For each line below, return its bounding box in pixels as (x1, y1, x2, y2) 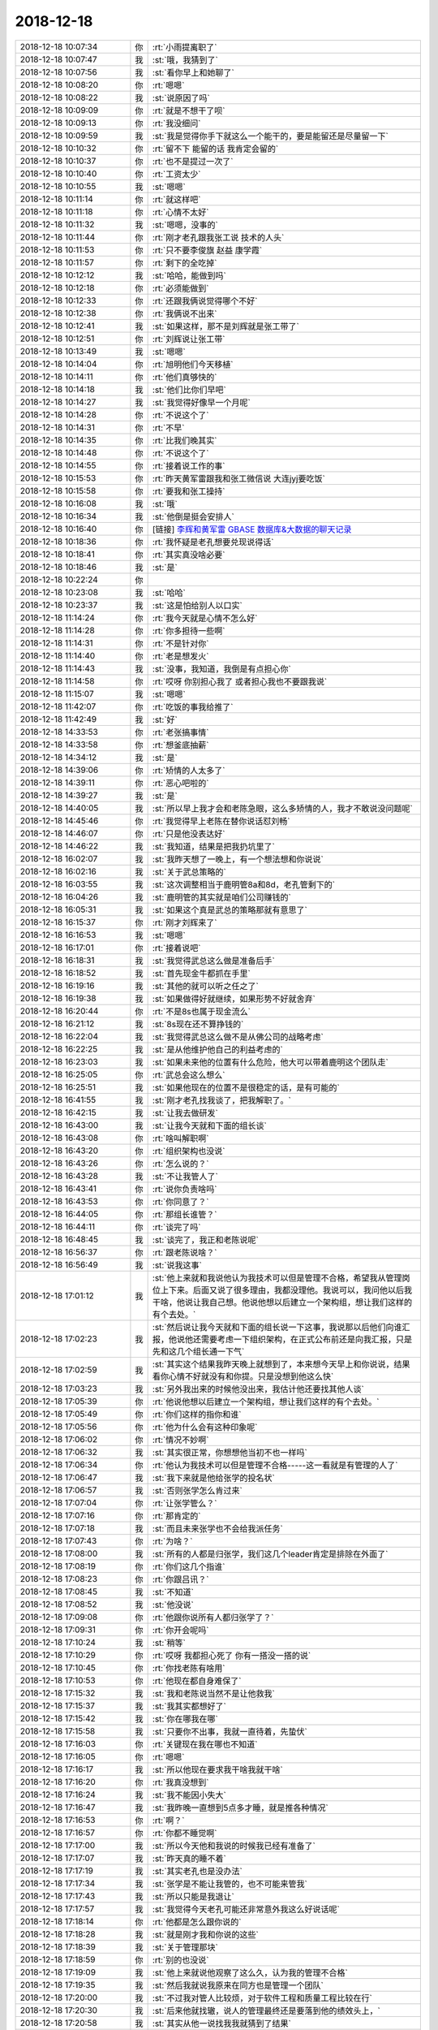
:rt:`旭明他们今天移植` (152, 358, 234, 369)
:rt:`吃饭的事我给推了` (152, 701, 234, 712)
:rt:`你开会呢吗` (152, 1624, 209, 1635)
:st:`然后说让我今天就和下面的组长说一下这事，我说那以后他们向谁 (152, 1321, 402, 1332)
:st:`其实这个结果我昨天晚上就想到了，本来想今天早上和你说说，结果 (152, 1358, 410, 1370)
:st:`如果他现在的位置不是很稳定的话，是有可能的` (152, 1082, 341, 1093)
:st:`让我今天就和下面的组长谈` (152, 1120, 268, 1131)
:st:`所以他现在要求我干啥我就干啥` (152, 1764, 284, 1775)
